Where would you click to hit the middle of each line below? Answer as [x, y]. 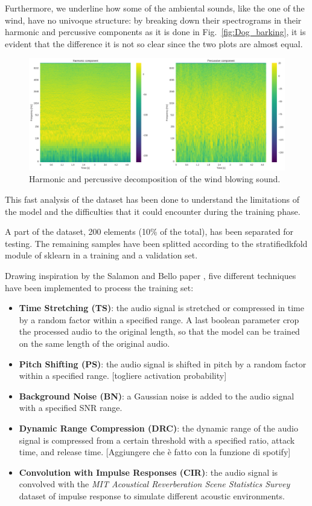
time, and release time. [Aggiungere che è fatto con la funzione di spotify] [155, 452]
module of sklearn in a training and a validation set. [101, 255]
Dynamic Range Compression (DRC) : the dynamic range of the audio [158, 428]
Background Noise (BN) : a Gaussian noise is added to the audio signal [157, 396]
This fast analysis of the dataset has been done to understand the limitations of [152, 199]
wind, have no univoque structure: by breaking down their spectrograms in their [153, 20]
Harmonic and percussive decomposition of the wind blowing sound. [155, 179]
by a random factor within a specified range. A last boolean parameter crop [159, 319]
